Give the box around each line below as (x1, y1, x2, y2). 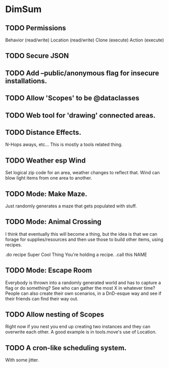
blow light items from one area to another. (5, 175, 92, 181)
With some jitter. (5, 357, 39, 363)
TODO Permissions (5, 24, 67, 32)
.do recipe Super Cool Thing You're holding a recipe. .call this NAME (5, 251, 147, 257)
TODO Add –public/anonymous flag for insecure (5, 69, 159, 77)
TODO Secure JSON (5, 51, 69, 60)
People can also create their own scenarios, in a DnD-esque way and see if (5, 290, 161, 296)
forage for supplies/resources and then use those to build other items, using (5, 236, 163, 242)
